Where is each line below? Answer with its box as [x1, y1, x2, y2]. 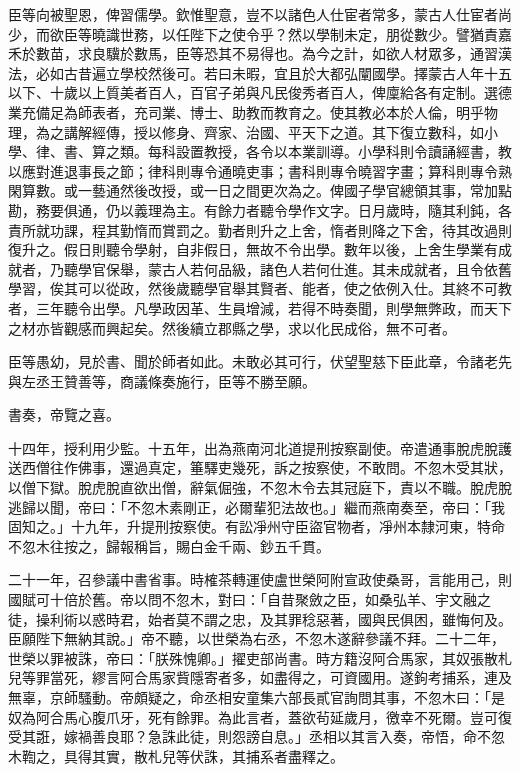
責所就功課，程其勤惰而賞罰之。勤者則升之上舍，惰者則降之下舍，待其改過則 [8, 219, 512, 240]
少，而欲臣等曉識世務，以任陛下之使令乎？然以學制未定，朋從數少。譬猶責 [8, 23, 498, 44]
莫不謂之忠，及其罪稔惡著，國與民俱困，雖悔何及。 [175, 608, 512, 629]
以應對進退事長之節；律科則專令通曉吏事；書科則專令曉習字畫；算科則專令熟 [8, 160, 512, 181]
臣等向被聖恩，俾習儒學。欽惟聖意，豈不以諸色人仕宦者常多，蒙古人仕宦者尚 [8, 4, 512, 24]
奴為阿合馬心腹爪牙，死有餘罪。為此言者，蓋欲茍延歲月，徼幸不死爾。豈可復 [8, 706, 512, 727]
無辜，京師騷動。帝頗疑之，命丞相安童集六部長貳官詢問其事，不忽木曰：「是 [8, 687, 505, 707]
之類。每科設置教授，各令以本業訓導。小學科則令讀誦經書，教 [105, 141, 512, 162]
